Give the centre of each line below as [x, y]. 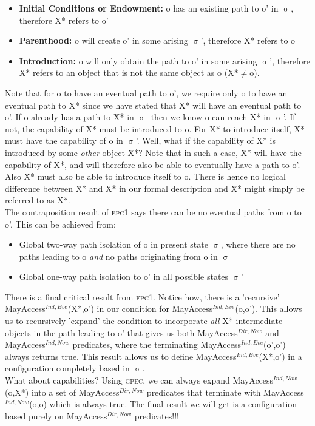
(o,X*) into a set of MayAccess [62, 392]
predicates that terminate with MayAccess [225, 392]
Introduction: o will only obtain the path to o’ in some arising [138, 60]
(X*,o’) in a [280, 356]
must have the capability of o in [64, 140]
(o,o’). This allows [269, 309]
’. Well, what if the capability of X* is [206, 140]
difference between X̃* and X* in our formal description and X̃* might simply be [155, 188]
